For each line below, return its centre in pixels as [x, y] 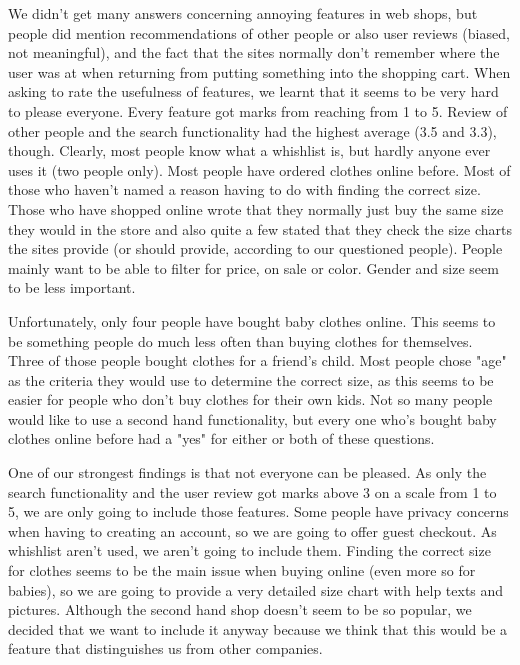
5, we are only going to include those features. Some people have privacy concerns [258, 511]
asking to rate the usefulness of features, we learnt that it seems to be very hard [253, 91]
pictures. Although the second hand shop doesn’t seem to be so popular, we [240, 609]
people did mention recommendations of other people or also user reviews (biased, [259, 32]
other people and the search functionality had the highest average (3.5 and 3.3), [252, 130]
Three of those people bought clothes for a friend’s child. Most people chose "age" [257, 360]
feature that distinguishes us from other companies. [165, 648]
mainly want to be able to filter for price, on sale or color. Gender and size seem [253, 267]
